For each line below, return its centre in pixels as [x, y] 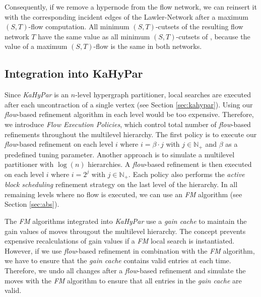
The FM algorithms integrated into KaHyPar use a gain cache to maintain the [126, 221]
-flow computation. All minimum [79, 26]
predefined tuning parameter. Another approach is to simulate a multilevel [120, 154]
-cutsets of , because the [213, 36]
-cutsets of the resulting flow [199, 26]
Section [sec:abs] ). [32, 204]
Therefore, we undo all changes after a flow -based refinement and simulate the [125, 270]
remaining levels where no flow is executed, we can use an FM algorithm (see [123, 194]
